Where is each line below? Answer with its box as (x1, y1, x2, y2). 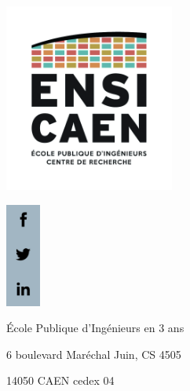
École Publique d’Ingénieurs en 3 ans (6, 320, 185, 336)
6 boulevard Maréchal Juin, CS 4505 (6, 345, 181, 362)
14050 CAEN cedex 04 (6, 372, 115, 389)
